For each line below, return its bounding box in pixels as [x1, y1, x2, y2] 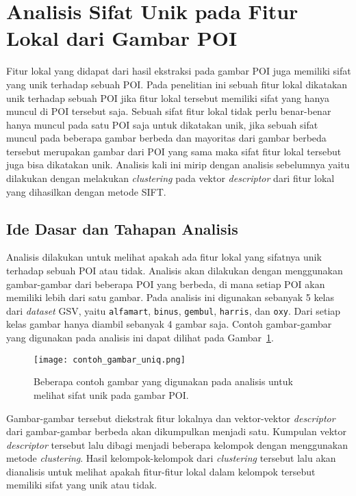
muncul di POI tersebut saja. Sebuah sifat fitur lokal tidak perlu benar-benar [6, 104, 331, 118]
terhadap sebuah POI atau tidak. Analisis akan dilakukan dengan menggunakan [6, 263, 343, 278]
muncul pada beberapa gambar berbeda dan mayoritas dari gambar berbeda [6, 131, 327, 145]
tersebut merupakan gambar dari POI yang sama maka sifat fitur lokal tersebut [6, 144, 342, 158]
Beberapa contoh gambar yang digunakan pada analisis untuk [34, 374, 293, 389]
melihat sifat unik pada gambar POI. [34, 387, 189, 402]
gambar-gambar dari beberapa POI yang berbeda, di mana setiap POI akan [6, 276, 325, 291]
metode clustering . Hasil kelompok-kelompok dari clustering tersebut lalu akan [6, 451, 336, 465]
